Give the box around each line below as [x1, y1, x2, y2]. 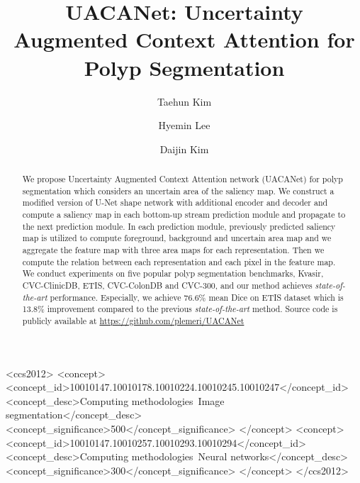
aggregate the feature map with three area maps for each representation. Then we [22, 244, 325, 256]
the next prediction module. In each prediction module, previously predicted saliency [22, 220, 336, 232]
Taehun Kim [157, 94, 212, 109]
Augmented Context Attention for [13, 25, 355, 54]
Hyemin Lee [158, 118, 210, 133]
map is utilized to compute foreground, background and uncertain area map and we [22, 232, 332, 244]
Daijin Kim [159, 141, 209, 156]
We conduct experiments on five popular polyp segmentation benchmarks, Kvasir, [22, 267, 324, 279]
